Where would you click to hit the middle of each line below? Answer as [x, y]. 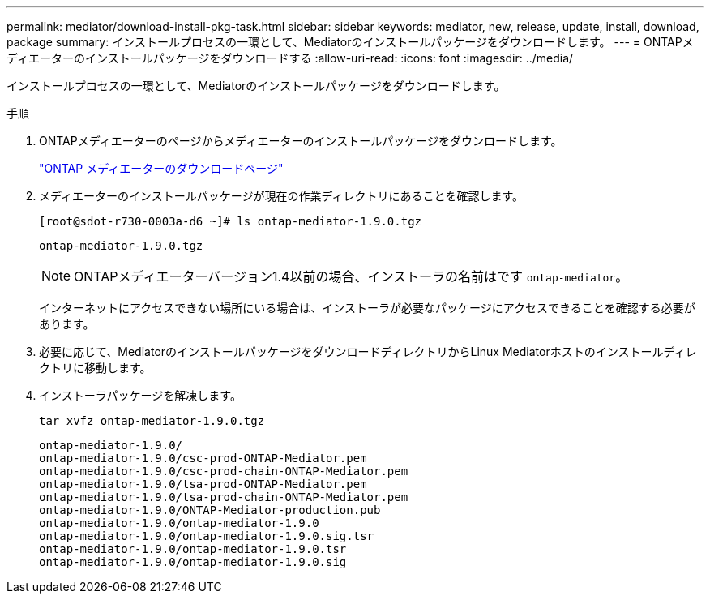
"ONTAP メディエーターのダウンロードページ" [161, 168]
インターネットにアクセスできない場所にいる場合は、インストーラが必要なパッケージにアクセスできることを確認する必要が [367, 308]
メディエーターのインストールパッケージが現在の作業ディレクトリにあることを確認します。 [282, 196]
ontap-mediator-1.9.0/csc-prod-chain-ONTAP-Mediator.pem [224, 471]
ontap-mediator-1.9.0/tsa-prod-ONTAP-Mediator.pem [203, 484]
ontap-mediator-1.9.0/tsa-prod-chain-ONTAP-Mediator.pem [224, 497]
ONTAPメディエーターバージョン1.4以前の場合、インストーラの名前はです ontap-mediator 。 [351, 276]
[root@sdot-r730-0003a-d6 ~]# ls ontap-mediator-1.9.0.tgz [231, 221]
